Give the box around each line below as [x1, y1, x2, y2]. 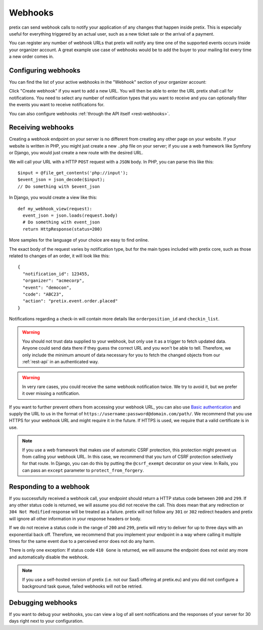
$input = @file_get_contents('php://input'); [18, 170, 129, 176]
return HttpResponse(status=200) [22, 226, 103, 232]
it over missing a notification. [22, 390, 80, 396]
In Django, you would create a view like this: [9, 195, 97, 201]
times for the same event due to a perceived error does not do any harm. [9, 538, 155, 544]
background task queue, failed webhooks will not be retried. [22, 583, 143, 589]
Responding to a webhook [9, 482, 90, 491]
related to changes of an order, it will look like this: [9, 253, 110, 259]
